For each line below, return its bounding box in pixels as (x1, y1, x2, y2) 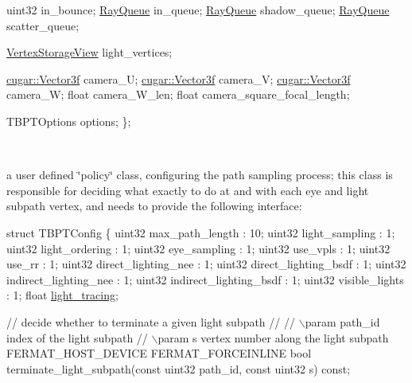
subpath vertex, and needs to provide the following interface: (6, 197, 302, 214)
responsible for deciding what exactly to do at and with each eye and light (6, 182, 369, 198)
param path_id (305, 313, 380, 330)
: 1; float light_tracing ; (6, 287, 119, 303)
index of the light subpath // (6, 329, 148, 346)
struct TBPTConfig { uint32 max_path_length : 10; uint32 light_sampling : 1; (6, 224, 395, 240)
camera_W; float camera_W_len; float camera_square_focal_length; (6, 86, 350, 103)
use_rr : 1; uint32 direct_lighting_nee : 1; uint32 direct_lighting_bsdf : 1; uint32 (6, 256, 406, 272)
